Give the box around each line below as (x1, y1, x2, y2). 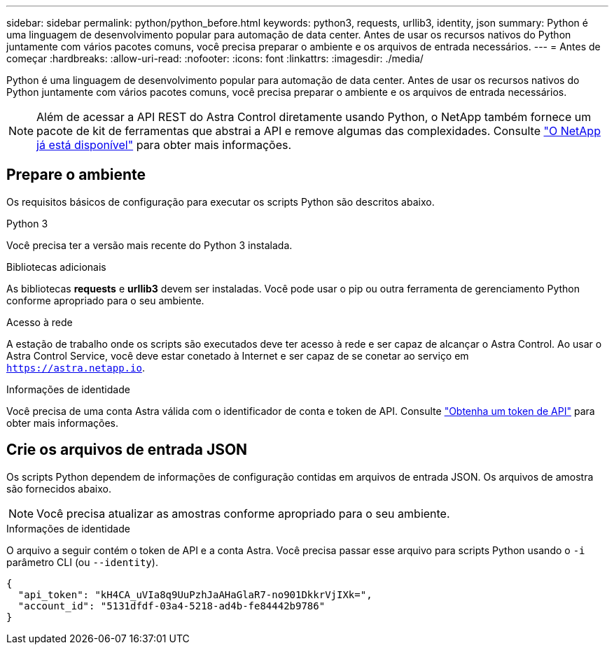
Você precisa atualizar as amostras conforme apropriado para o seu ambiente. (36, 506, 450, 521)
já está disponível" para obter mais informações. (36, 138, 292, 152)
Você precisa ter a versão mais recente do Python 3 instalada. (6, 239, 293, 251)
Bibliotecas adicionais (6, 260, 106, 273)
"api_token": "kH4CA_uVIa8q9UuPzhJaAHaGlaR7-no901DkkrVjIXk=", (18, 588, 372, 600)
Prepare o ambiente (6, 166, 146, 184)
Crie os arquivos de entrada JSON (6, 441, 248, 459)
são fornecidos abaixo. (6, 482, 111, 495)
